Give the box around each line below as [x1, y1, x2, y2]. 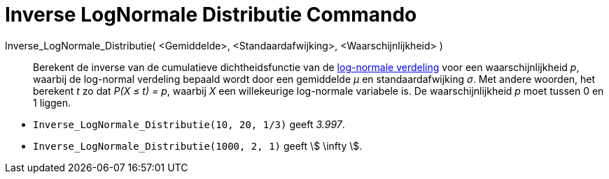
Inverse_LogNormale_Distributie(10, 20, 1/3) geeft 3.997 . [33, 118, 345, 130]
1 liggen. [33, 96, 71, 109]
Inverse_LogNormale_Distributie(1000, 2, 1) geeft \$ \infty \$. [33, 139, 363, 152]
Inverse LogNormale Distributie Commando [5, 3, 417, 26]
